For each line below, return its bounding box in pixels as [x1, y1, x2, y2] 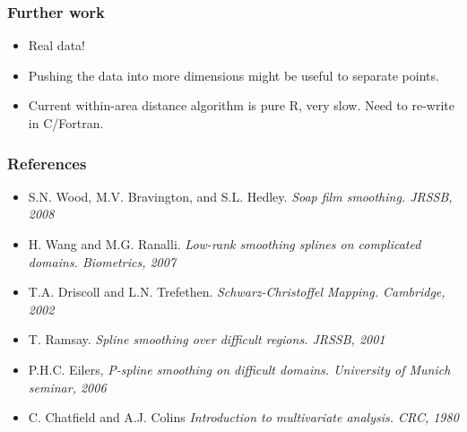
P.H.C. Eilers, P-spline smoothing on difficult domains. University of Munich [28, 359, 451, 378]
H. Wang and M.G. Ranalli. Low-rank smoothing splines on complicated [28, 235, 421, 253]
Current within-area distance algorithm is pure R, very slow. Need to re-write [28, 96, 454, 115]
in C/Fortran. [28, 114, 104, 132]
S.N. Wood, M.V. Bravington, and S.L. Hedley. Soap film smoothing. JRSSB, [28, 186, 453, 205]
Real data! [28, 36, 85, 55]
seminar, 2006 [28, 377, 107, 396]
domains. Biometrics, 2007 [28, 252, 177, 271]
